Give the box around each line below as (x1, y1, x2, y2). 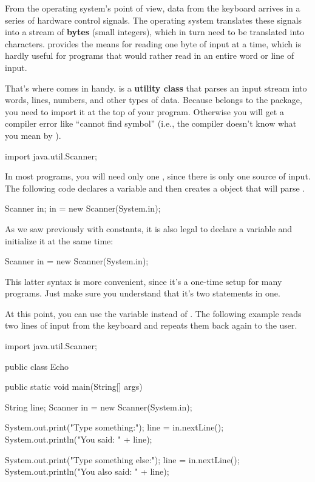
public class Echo (5, 360, 69, 372)
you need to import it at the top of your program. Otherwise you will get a (5, 105, 284, 118)
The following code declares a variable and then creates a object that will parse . (5, 181, 305, 194)
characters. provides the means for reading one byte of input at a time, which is (5, 37, 302, 50)
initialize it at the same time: (5, 234, 113, 247)
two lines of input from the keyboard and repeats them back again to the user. (5, 319, 297, 332)
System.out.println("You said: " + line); (5, 433, 152, 446)
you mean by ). (5, 129, 61, 141)
